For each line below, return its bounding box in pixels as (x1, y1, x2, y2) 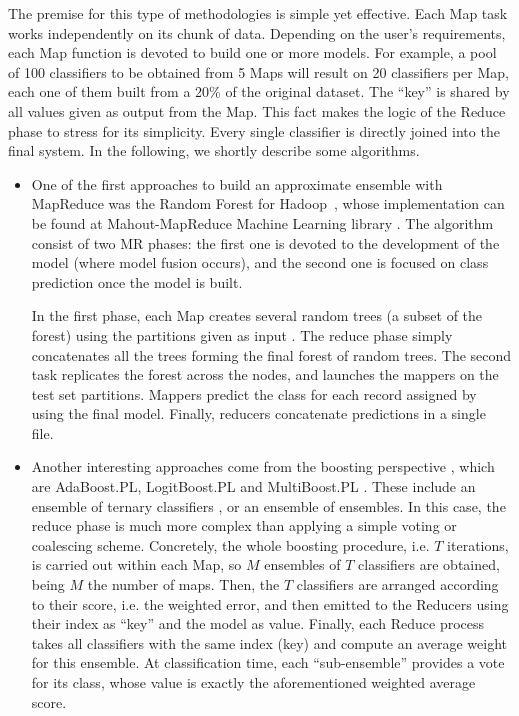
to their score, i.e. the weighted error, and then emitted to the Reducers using (31, 593, 509, 614)
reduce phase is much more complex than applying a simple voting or (31, 515, 457, 536)
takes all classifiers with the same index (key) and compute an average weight (31, 632, 508, 653)
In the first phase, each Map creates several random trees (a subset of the (31, 305, 483, 326)
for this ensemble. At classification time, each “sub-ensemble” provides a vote (31, 652, 505, 673)
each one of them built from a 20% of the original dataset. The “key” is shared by (8, 81, 510, 102)
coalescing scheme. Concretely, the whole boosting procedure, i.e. (31, 534, 430, 555)
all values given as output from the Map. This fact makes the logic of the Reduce (8, 100, 506, 121)
